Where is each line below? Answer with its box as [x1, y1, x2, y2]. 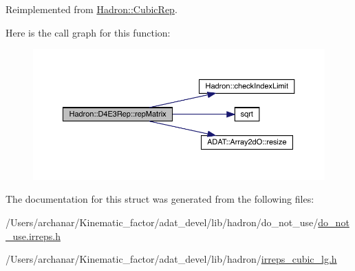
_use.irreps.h [6, 228, 61, 243]
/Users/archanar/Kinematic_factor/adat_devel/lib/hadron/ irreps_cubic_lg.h [6, 252, 337, 266]
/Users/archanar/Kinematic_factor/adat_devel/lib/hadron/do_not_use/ [6, 215, 319, 230]
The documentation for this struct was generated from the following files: [6, 192, 314, 206]
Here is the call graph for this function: [6, 25, 171, 39]
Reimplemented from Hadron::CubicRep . [6, 2, 177, 16]
